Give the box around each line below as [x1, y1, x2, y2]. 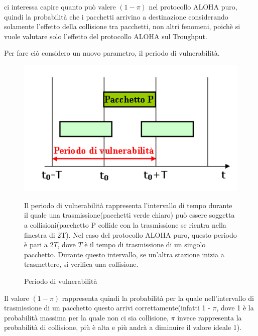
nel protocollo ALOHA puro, [149, 2, 237, 12]
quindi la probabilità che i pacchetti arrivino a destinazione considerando [4, 11, 228, 22]
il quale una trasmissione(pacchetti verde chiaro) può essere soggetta [24, 210, 235, 220]
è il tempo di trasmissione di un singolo [84, 239, 206, 250]
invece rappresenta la [177, 312, 242, 322]
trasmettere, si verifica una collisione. [24, 259, 139, 269]
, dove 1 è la [216, 302, 254, 313]
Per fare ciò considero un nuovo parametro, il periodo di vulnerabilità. [4, 48, 220, 58]
